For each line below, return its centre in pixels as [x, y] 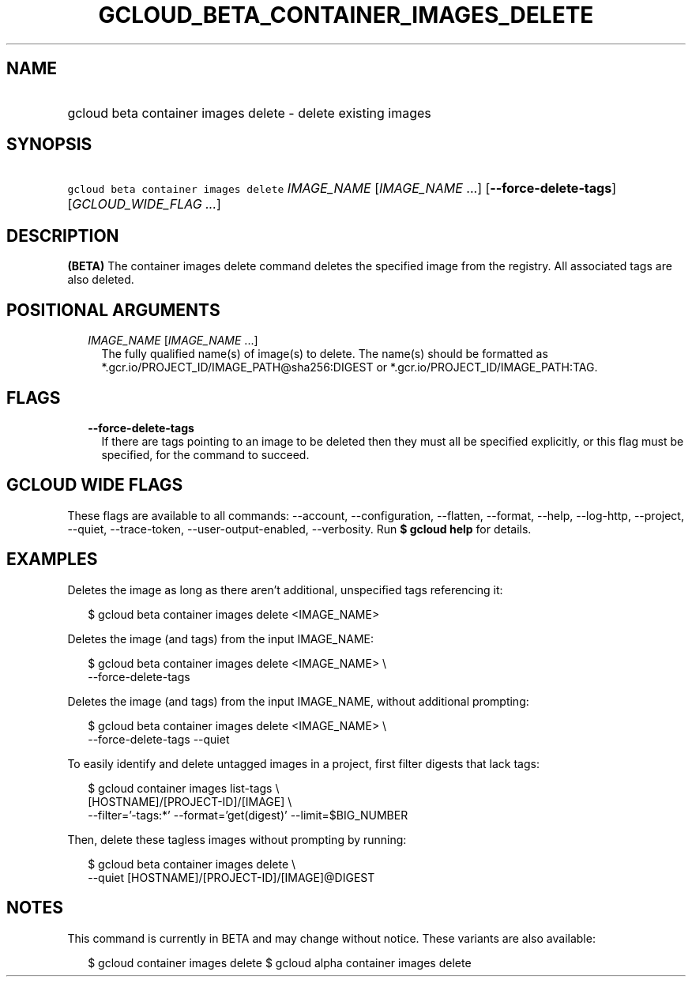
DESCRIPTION [63, 235]
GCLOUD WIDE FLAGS [95, 485]
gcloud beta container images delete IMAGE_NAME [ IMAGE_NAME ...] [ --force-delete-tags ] [342, 188]
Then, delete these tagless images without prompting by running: [237, 839]
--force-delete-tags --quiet [159, 739]
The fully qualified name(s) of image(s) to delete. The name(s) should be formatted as [325, 354]
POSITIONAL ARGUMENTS [113, 310]
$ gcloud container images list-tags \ [184, 788]
